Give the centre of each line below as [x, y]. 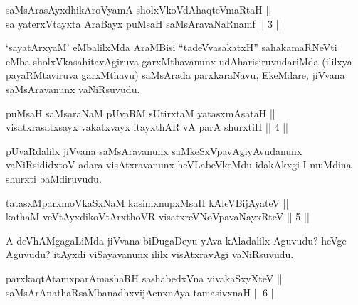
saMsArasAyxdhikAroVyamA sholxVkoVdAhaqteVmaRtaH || [139, 9]
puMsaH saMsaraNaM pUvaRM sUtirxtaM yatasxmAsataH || [141, 113]
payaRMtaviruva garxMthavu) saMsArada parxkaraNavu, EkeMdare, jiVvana [175, 75]
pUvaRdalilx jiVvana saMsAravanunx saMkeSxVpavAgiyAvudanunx [154, 150]
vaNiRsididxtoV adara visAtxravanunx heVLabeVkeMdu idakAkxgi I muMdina [179, 165]
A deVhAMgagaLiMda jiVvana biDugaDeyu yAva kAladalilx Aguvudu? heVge [176, 240]
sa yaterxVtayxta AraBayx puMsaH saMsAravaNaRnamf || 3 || [144, 23]
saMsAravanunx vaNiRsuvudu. [73, 89]
